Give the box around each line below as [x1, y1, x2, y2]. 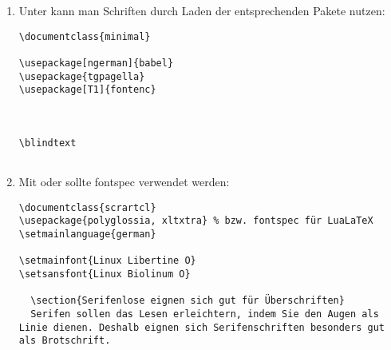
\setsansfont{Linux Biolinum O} [18, 268, 191, 280]
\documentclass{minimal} [18, 30, 151, 42]
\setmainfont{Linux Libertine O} [18, 255, 196, 267]
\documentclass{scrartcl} [18, 201, 156, 213]
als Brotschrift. [18, 335, 111, 347]
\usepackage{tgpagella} [18, 70, 145, 82]
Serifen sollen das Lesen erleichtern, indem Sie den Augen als [30, 308, 379, 320]
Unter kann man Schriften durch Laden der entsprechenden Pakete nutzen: [18, 2, 385, 18]
